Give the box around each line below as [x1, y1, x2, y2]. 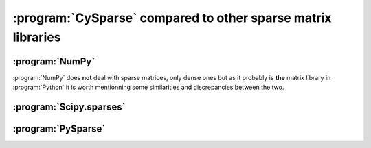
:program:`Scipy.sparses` [12, 101, 126, 113]
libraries [12, 29, 61, 45]
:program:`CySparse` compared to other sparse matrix [12, 10, 333, 25]
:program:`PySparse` [12, 123, 106, 135]
